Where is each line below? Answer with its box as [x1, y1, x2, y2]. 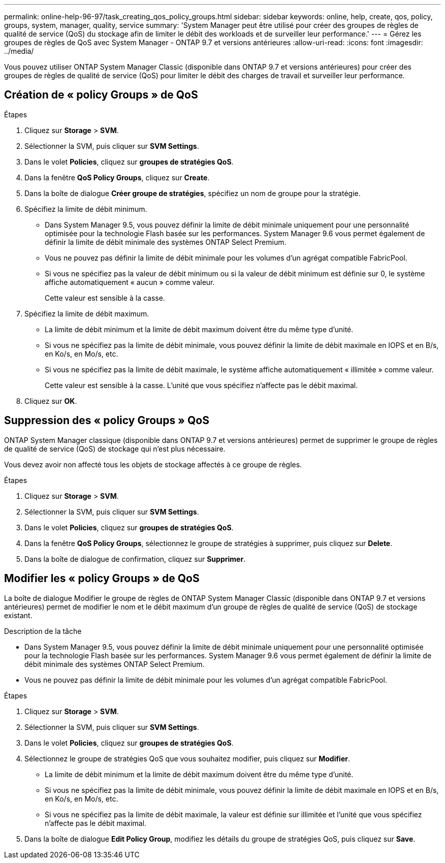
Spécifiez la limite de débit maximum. [24, 309, 149, 318]
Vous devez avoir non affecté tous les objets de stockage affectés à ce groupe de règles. [4, 460, 302, 469]
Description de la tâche [4, 626, 82, 635]
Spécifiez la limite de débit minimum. [24, 204, 147, 213]
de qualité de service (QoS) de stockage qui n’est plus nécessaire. [4, 444, 226, 453]
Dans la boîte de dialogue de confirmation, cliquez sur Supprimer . [24, 554, 246, 563]
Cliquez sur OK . [24, 396, 77, 405]
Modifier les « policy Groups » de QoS [4, 572, 200, 585]
